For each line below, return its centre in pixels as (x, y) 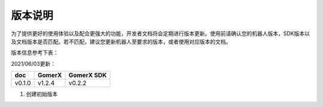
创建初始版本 (42, 94)
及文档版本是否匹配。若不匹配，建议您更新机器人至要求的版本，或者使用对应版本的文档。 (121, 41)
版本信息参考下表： (35, 53)
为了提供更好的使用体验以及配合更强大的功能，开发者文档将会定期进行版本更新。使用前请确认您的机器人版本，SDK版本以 (161, 33)
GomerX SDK (88, 75)
